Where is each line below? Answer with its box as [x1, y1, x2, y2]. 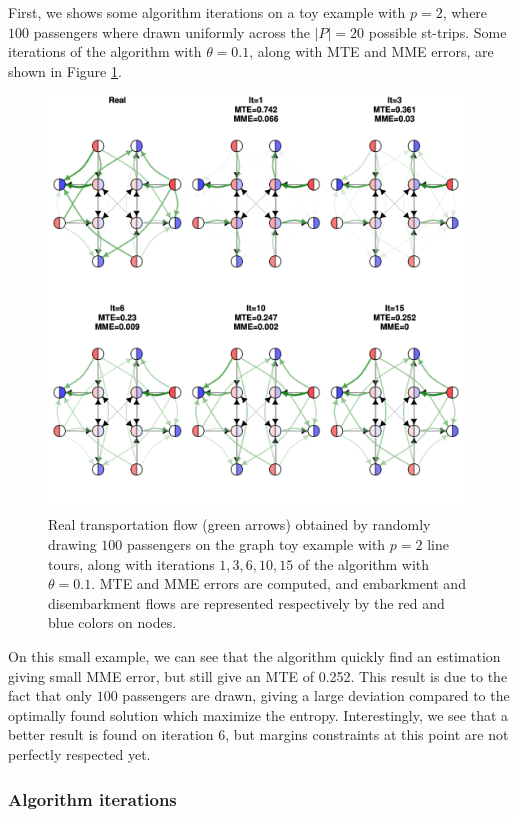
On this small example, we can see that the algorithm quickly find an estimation [8, 646, 501, 667]
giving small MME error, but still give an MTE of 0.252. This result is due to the [8, 665, 508, 686]
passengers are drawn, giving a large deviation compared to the [122, 685, 510, 706]
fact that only [8, 685, 93, 706]
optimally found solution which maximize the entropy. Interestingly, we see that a [8, 704, 509, 725]
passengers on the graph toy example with [126, 534, 386, 555]
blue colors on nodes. [48, 612, 177, 633]
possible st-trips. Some [368, 21, 507, 42]
